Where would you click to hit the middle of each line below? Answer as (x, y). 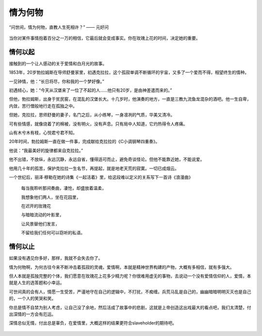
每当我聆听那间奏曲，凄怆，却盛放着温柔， (64, 188)
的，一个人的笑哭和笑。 (32, 299)
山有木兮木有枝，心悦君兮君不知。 (43, 132)
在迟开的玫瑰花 (36, 206)
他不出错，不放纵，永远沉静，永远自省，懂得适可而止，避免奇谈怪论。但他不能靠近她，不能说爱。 (107, 160)
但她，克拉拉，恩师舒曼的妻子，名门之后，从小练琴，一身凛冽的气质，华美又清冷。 (92, 115)
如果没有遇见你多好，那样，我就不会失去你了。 (56, 258)
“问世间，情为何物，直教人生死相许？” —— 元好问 (59, 27)
